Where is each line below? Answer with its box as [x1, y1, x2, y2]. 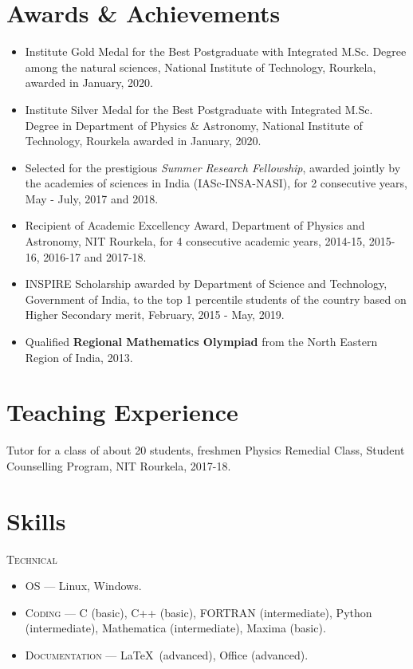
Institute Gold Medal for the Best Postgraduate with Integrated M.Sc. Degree [25, 43, 407, 60]
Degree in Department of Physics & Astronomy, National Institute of [25, 116, 363, 133]
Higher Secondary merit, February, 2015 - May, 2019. [25, 306, 285, 323]
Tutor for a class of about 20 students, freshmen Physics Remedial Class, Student [6, 442, 405, 458]
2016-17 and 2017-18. [43, 248, 147, 265]
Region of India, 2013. [25, 348, 133, 365]
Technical [6, 550, 57, 567]
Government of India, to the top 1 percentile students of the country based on [25, 290, 407, 307]
